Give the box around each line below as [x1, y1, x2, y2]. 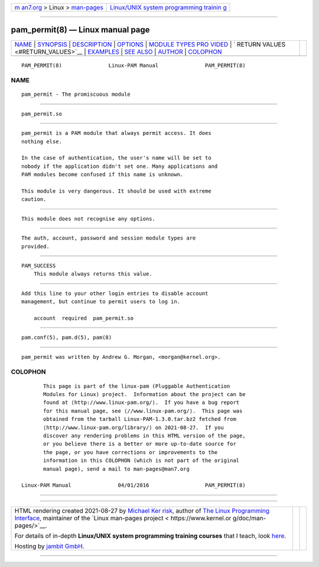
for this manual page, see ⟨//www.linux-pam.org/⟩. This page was [43, 407, 243, 414]
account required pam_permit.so [33, 315, 134, 322]
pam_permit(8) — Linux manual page [11, 25, 150, 35]
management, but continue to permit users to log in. [21, 299, 180, 305]
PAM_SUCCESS [21, 262, 56, 269]
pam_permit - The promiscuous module [21, 91, 131, 98]
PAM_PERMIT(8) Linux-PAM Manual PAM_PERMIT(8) [21, 62, 246, 69]
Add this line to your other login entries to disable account [21, 290, 209, 297]
